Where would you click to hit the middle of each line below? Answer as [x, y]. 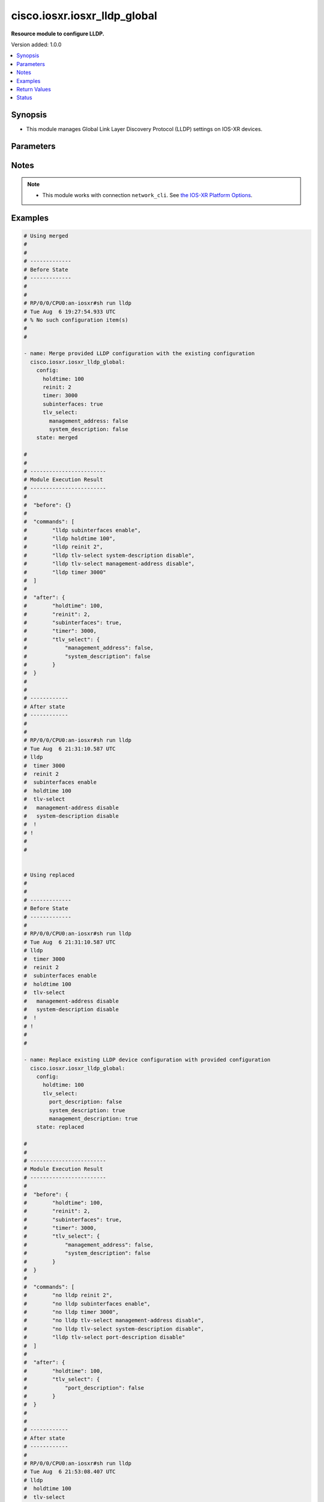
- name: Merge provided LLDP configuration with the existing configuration [139, 354]
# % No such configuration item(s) [76, 320]
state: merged [57, 438]
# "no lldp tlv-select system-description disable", [114, 1329]
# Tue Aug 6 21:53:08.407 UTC [70, 1472]
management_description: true [93, 1119]
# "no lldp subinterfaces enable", [87, 1303]
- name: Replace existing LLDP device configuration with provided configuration [147, 1060]
